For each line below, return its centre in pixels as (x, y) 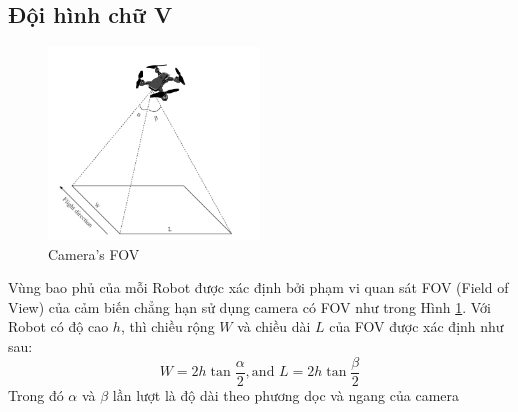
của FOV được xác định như (416, 326)
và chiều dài (274, 326)
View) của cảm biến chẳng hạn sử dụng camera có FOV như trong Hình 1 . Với (249, 306)
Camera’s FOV (94, 253)
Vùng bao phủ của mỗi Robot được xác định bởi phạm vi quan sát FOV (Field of (258, 287)
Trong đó (36, 394)
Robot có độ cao (58, 326)
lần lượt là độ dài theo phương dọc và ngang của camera (285, 394)
